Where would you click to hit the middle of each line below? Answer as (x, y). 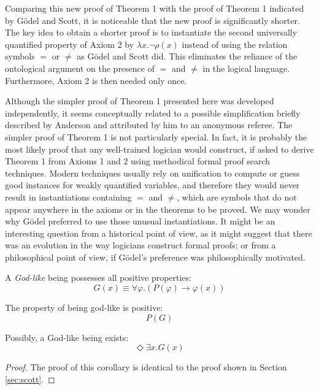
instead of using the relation (235, 44)
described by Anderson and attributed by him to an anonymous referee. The (149, 125)
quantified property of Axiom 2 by (70, 44)
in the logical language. (246, 68)
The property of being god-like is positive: (84, 308)
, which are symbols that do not (237, 197)
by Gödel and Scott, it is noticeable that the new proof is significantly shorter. (152, 20)
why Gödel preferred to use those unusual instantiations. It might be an (140, 221)
